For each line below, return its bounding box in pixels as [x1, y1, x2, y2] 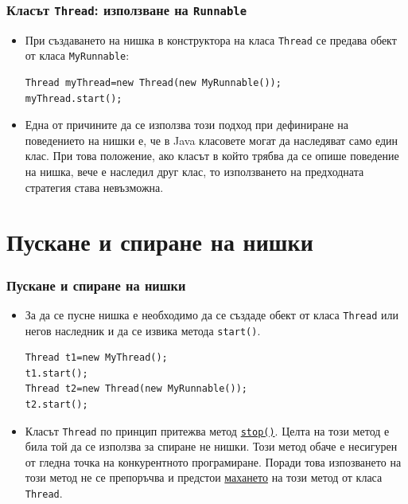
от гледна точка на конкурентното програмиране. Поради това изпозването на [25, 453, 402, 470]
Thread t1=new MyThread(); [25, 352, 168, 364]
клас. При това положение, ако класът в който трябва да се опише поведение [25, 147, 399, 164]
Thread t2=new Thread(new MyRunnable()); [25, 383, 247, 395]
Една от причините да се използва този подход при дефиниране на [25, 116, 349, 133]
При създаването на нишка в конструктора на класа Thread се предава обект [25, 31, 397, 48]
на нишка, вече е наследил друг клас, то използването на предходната [25, 163, 364, 180]
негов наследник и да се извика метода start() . [25, 322, 261, 338]
